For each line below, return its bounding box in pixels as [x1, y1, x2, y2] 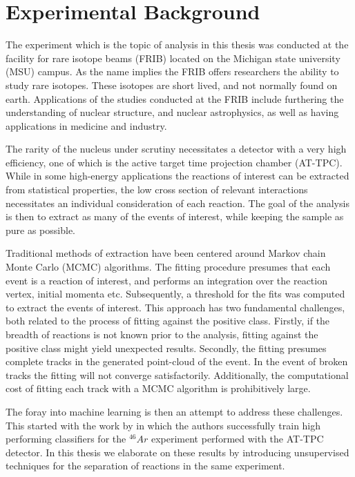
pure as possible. [6, 222, 75, 237]
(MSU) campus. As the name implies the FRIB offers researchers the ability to [6, 64, 339, 79]
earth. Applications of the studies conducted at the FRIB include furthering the [6, 91, 344, 106]
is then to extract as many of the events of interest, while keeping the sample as [6, 209, 344, 224]
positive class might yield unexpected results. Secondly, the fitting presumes [6, 340, 327, 355]
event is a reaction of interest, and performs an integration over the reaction [6, 273, 327, 287]
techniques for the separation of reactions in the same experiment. [6, 458, 285, 473]
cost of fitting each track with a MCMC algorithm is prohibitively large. [6, 381, 311, 396]
